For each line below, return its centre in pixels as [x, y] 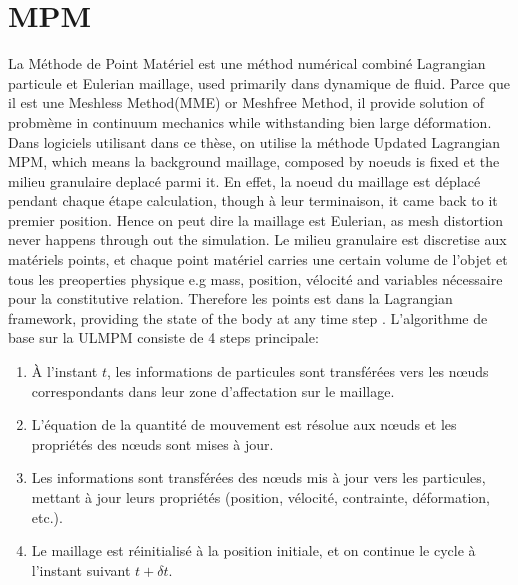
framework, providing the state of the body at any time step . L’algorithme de [248, 317]
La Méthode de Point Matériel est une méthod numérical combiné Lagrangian [247, 63]
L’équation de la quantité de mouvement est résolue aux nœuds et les [244, 424]
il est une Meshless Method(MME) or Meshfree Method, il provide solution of [246, 102]
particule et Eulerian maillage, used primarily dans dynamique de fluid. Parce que [259, 82]
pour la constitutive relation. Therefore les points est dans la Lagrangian [230, 298]
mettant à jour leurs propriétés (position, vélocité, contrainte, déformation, [261, 497]
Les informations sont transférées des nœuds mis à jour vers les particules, [258, 477]
